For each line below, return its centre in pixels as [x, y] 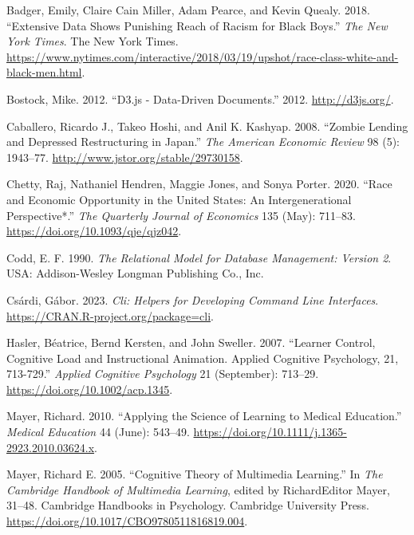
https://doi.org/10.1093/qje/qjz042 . [94, 231]
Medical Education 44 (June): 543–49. [98, 432]
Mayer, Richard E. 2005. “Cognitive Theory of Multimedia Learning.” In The [195, 474]
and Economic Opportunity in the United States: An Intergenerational [179, 199]
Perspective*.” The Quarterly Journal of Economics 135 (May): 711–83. [181, 215]
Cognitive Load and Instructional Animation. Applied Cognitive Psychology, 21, [203, 358]
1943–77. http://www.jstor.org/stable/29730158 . [125, 157]
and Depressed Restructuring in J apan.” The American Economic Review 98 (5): [203, 142]
